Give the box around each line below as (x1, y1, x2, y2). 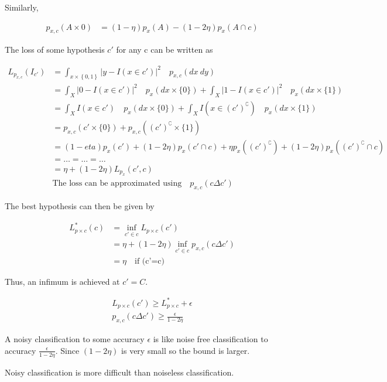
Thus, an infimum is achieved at (5, 275, 120, 287)
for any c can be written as (116, 43, 213, 56)
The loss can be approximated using (52, 179, 182, 188)
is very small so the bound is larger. (121, 344, 250, 356)
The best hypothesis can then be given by (5, 200, 155, 212)
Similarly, (5, 1, 39, 13)
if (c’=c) (135, 257, 165, 265)
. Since (55, 344, 80, 356)
